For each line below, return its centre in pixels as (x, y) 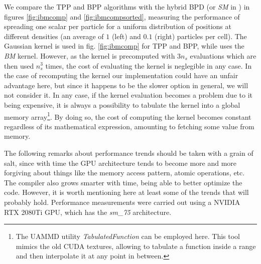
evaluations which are (223, 55)
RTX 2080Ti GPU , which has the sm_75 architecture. (88, 212)
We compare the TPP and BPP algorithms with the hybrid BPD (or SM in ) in (127, 7)
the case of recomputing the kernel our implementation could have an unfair (121, 75)
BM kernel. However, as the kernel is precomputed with (90, 55)
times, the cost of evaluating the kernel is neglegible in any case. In (149, 65)
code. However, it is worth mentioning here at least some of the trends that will (126, 192)
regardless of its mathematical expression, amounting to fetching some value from (129, 126)
